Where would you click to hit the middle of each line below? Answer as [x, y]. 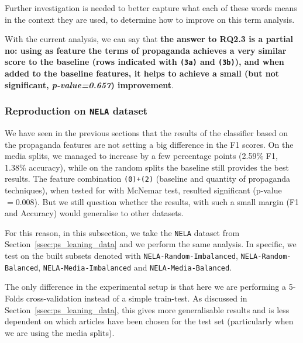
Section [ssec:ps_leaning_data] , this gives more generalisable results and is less [147, 309]
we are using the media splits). [60, 332]
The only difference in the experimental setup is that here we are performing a [146, 287]
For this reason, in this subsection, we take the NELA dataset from [122, 232]
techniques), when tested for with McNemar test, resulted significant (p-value [143, 190]
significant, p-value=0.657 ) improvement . [89, 84]
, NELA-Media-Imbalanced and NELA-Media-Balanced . [135, 267]
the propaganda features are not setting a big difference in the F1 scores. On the [149, 144]
